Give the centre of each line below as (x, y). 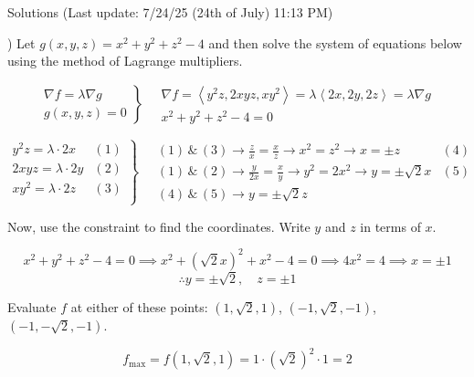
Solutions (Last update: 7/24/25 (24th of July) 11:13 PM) (170, 12)
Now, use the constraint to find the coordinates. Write (159, 226)
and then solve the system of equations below (335, 42)
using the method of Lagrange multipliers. (125, 61)
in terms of (390, 226)
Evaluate (32, 306)
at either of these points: (139, 306)
